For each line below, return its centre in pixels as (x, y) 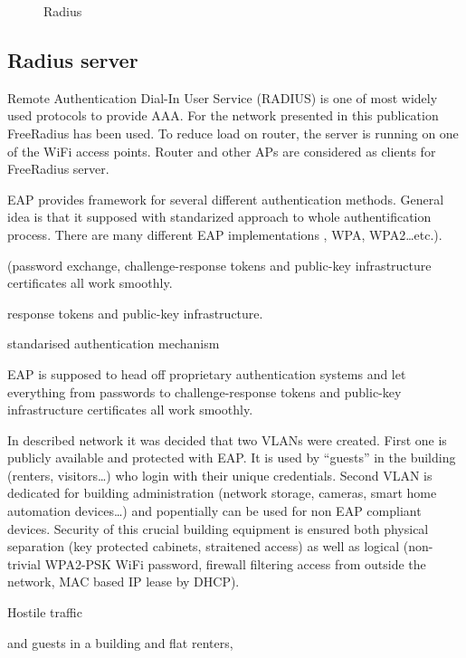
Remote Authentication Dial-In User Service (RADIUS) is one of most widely (223, 97)
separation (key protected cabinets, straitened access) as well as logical (204, 546)
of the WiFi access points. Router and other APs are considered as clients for (222, 151)
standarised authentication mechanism (114, 343)
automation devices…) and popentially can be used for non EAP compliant (214, 511)
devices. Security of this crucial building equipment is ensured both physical (218, 528)
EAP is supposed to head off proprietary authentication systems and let (207, 373)
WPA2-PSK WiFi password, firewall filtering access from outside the (235, 563)
